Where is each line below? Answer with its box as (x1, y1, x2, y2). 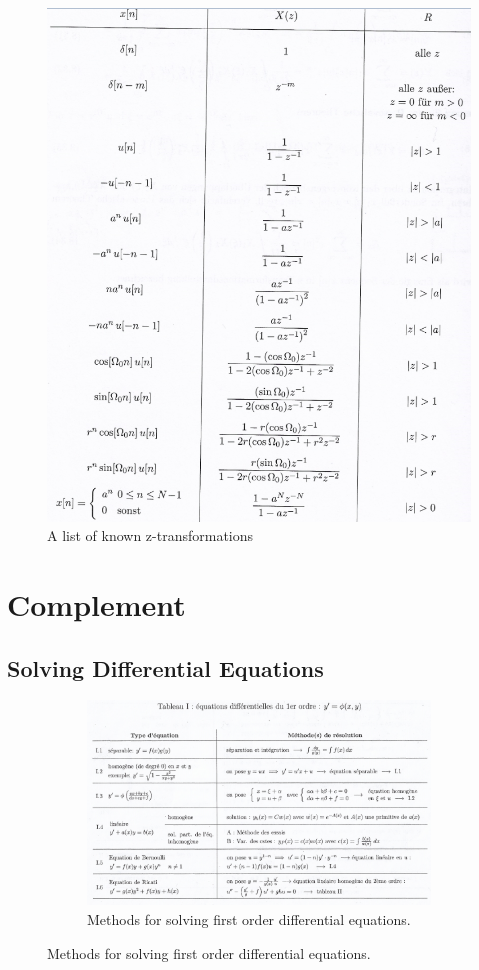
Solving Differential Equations (7, 652, 324, 683)
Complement (7, 584, 186, 625)
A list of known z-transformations (47, 525, 254, 546)
